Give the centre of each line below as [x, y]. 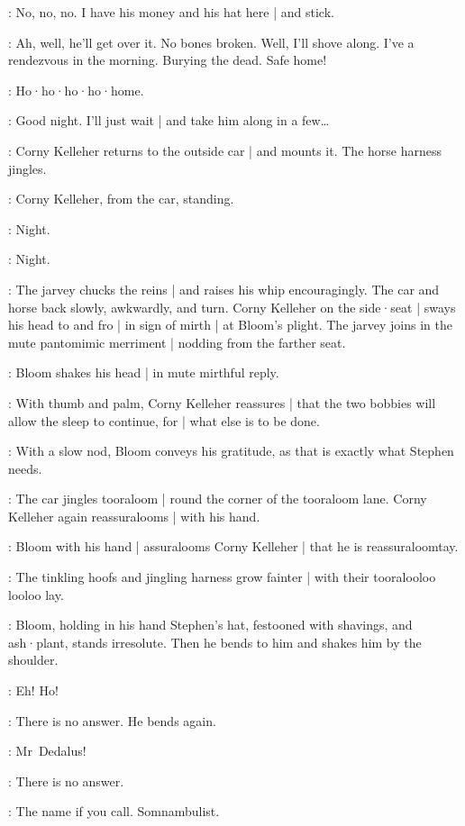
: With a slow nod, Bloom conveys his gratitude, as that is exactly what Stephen [231, 451]
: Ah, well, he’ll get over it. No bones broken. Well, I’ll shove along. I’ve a [211, 42]
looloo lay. [36, 594]
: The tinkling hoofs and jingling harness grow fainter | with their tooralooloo [222, 577]
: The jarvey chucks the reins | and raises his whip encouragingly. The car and [224, 289]
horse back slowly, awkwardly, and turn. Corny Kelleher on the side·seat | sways [232, 307]
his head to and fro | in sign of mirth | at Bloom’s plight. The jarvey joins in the [230, 325]
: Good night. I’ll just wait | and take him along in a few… [169, 120]
